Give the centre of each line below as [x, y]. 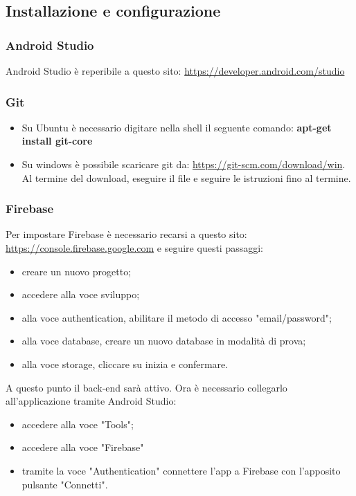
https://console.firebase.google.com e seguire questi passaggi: [134, 248]
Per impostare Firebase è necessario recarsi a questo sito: [126, 234]
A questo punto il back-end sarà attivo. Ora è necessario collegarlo [146, 387]
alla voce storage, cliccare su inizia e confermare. [125, 364]
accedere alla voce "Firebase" [83, 447]
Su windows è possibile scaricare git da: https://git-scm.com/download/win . [184, 164]
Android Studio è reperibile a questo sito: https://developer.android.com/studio [175, 71]
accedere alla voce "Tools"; [78, 424]
